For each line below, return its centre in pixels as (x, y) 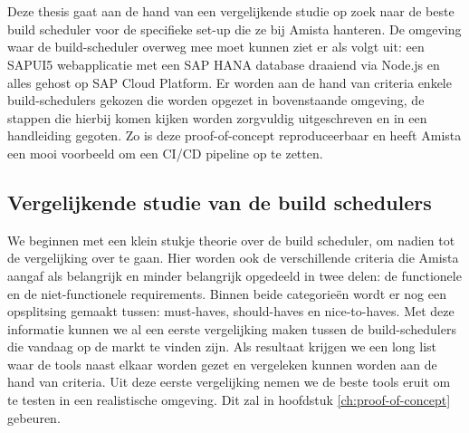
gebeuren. (34, 417)
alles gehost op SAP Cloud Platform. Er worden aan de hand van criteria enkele (230, 82)
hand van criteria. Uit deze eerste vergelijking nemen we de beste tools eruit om (229, 382)
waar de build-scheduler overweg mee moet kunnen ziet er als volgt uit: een (216, 47)
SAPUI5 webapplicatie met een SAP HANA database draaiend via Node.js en (224, 64)
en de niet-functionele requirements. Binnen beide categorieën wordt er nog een (227, 293)
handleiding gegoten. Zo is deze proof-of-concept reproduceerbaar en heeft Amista (234, 135)
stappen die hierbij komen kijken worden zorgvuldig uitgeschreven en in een (217, 117)
